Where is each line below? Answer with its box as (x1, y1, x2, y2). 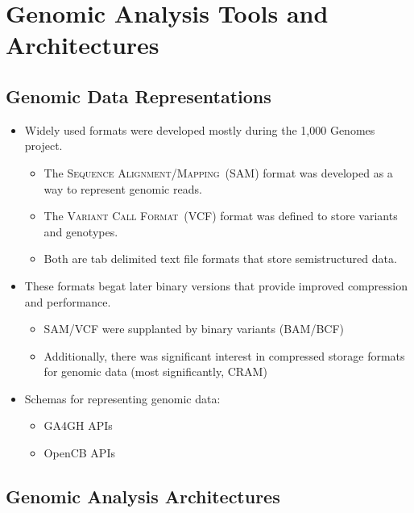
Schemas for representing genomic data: (24, 390, 221, 407)
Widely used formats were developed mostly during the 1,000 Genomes (24, 121, 375, 138)
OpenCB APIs (43, 444, 115, 461)
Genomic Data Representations (6, 83, 271, 108)
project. (24, 137, 63, 154)
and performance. (24, 293, 111, 310)
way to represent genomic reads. (43, 180, 202, 197)
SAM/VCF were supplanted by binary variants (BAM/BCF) (43, 320, 345, 337)
